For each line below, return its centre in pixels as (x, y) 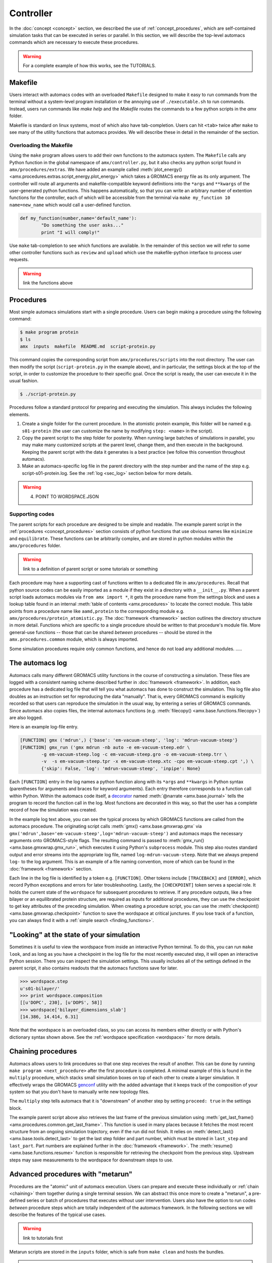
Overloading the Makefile (41, 145)
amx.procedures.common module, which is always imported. (74, 640)
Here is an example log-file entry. (44, 727)
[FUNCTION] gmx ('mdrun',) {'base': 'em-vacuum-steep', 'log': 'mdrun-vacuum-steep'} (129, 740)
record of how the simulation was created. (53, 810)
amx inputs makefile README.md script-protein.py (88, 347)
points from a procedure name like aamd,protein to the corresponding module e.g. (97, 611)
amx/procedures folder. (35, 545)
